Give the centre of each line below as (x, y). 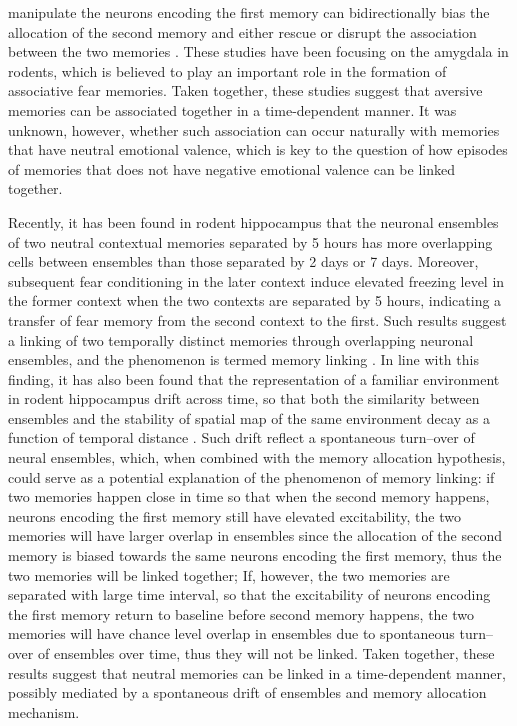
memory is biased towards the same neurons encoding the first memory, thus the (255, 555)
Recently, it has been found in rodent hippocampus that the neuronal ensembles (253, 221)
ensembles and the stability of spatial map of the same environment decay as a (249, 417)
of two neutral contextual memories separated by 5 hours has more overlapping (250, 241)
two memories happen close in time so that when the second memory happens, (249, 496)
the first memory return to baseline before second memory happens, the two (241, 613)
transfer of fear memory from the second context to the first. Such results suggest (257, 319)
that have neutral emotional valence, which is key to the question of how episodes (258, 149)
